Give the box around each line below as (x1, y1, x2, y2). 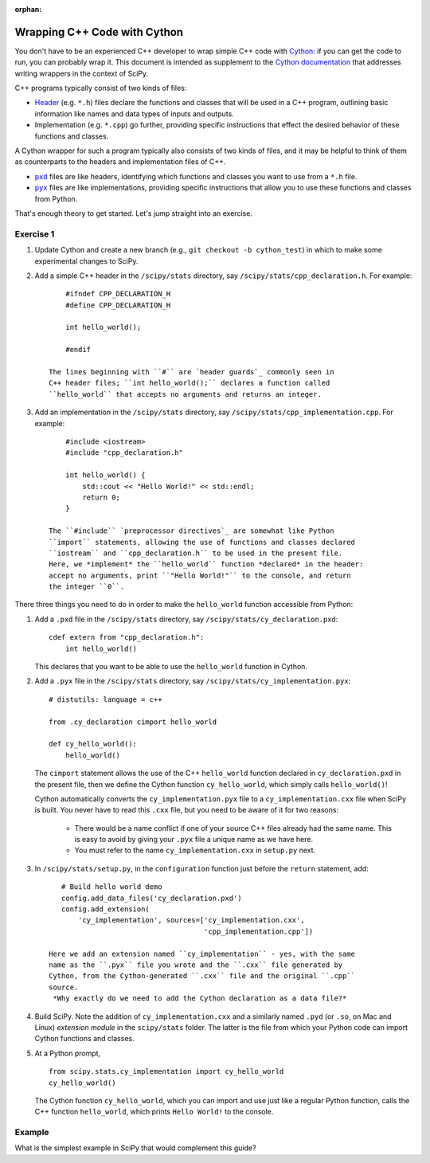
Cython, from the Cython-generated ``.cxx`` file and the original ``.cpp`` (49, 972, 356, 981)
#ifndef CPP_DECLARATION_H (64, 289, 171, 299)
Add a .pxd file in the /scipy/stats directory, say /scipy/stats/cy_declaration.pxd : (34, 614, 338, 624)
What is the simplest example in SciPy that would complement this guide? (14, 1143, 256, 1153)
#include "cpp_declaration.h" (64, 448, 183, 457)
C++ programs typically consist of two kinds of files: (14, 84, 187, 93)
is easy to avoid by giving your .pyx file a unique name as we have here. (74, 835, 314, 844)
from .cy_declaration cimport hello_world (49, 717, 217, 726)
